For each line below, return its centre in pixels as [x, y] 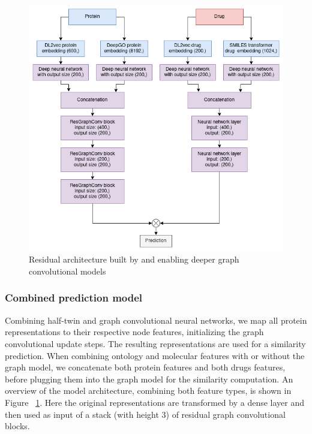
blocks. [17, 426]
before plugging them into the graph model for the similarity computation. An [149, 379]
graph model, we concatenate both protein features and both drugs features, [145, 367]
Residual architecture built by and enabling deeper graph [134, 259]
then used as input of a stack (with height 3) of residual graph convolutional [145, 414]
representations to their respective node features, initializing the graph [134, 332]
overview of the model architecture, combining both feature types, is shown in [148, 391]
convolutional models [67, 271]
